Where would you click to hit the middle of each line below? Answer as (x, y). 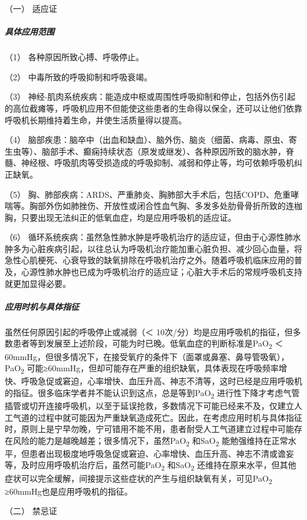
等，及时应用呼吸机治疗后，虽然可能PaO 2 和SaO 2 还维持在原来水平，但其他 (151, 466)
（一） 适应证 (31, 8)
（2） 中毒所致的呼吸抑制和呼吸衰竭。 (79, 76)
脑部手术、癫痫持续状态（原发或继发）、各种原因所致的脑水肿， (164, 151)
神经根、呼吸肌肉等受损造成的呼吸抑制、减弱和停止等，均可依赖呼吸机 (157, 163)
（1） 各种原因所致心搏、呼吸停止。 (74, 57)
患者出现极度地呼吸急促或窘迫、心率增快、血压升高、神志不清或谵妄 (161, 453)
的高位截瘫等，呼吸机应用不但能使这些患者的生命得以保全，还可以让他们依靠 (153, 108)
